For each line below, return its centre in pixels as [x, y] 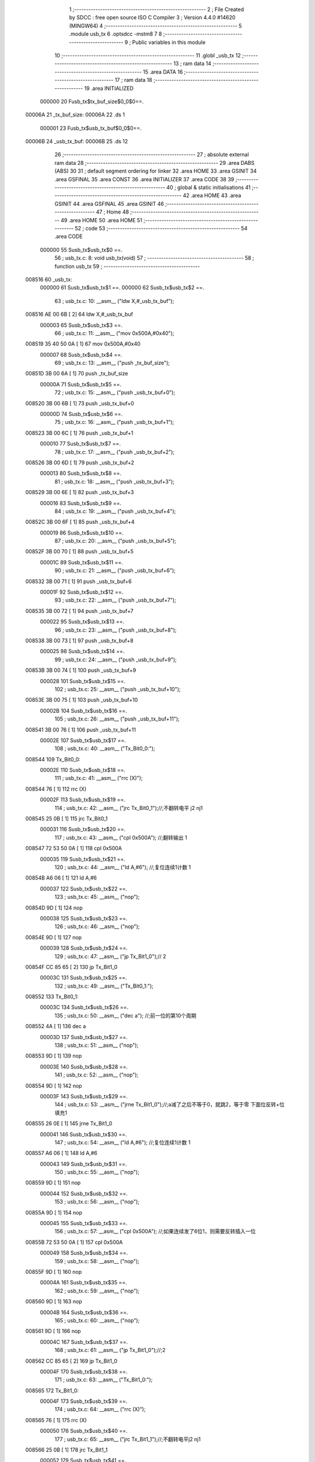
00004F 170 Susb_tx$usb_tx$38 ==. [84, 1371]
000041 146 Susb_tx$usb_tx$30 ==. [83, 1134]
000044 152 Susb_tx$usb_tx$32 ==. [84, 1194]
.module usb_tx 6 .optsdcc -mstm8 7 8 [116, 34]
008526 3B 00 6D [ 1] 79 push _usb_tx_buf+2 [80, 463]
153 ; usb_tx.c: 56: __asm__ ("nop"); [97, 1202]
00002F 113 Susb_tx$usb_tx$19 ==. [83, 800]
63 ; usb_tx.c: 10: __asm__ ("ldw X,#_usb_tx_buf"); [114, 301]
